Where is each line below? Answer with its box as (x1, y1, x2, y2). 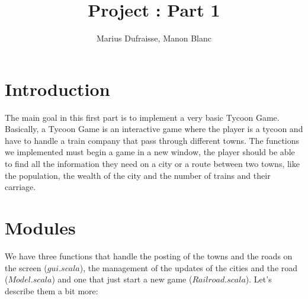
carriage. (5, 181, 36, 193)
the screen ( (5, 261, 47, 274)
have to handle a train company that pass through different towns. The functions (5, 134, 300, 146)
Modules (5, 216, 76, 239)
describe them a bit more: (5, 284, 98, 297)
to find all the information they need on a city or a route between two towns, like (5, 157, 300, 170)
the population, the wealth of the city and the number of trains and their (5, 169, 271, 181)
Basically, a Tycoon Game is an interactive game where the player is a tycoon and (5, 123, 303, 135)
